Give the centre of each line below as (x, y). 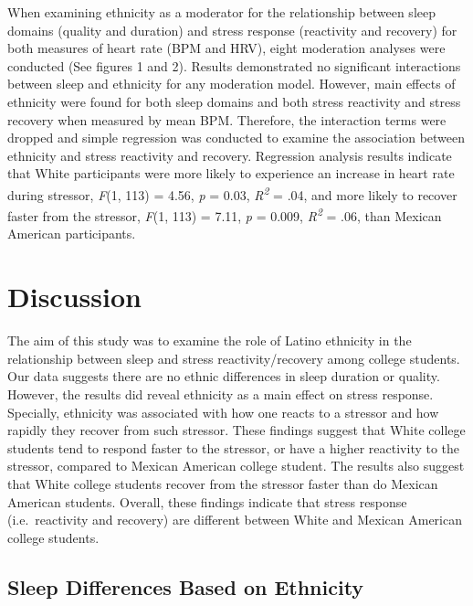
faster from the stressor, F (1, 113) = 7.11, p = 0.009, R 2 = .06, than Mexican (225, 214)
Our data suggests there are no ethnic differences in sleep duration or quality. (224, 376)
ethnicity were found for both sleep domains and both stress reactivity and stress (234, 101)
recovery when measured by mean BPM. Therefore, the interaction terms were (227, 119)
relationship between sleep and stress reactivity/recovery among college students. (234, 358)
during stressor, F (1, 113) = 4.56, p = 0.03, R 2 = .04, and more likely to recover (232, 193)
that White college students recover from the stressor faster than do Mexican (223, 483)
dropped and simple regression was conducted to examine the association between (236, 138)
